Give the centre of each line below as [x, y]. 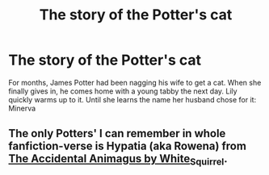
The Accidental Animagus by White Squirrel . [118, 160]
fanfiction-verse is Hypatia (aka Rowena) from [127, 146]
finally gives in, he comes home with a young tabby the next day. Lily [123, 91]
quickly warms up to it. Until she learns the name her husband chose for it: [132, 99]
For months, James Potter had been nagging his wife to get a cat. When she [135, 82]
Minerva [22, 108]
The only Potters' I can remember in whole [117, 133]
